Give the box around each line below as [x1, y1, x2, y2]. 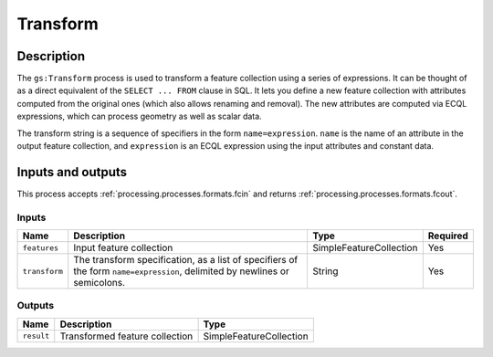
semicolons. [73, 277, 126, 289]
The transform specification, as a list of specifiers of [73, 254, 299, 267]
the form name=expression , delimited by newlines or [73, 265, 289, 278]
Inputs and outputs [16, 164, 128, 180]
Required [427, 229, 469, 242]
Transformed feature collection [59, 330, 194, 342]
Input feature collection [73, 242, 173, 255]
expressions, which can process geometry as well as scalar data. [16, 110, 262, 122]
